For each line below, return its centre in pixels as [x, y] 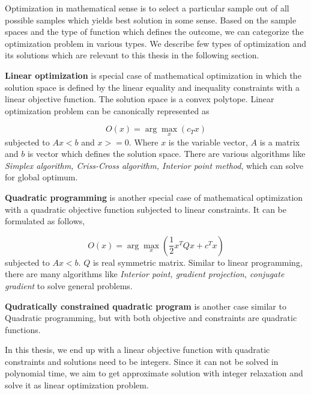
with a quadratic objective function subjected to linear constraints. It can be [146, 209]
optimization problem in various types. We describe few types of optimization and [156, 43]
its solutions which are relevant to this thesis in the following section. [132, 55]
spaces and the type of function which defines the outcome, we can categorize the [154, 32]
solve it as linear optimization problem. [77, 385]
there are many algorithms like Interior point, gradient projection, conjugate [145, 274]
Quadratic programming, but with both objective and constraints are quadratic [151, 318]
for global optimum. [41, 177]
